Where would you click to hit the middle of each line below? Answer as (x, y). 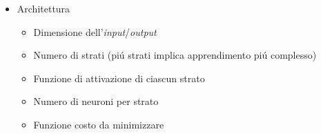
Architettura (43, 8)
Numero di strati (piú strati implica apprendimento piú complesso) (175, 55)
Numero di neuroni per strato (96, 101)
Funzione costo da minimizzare (99, 124)
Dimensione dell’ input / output (95, 31)
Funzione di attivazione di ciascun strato (119, 78)
